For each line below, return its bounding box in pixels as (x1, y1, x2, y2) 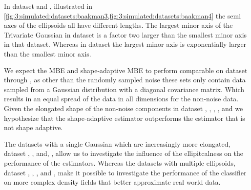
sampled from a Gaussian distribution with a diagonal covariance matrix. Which (4, 84, 245, 94)
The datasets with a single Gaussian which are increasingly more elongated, (4, 138, 230, 149)
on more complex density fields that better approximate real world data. (4, 177, 221, 187)
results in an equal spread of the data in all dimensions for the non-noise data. (4, 94, 239, 104)
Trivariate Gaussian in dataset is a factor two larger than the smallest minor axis (4, 29, 247, 39)
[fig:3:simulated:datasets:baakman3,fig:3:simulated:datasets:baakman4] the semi (4, 10, 241, 20)
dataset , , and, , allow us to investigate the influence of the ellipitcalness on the (4, 148, 243, 158)
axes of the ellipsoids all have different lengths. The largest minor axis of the (4, 20, 233, 30)
